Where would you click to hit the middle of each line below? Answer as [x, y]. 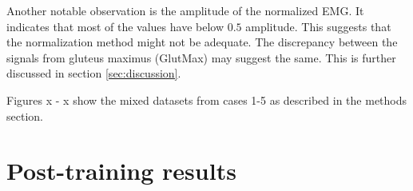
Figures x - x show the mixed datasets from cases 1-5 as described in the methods [207, 99]
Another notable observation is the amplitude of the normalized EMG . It [185, 10]
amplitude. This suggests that [318, 26]
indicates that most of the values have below [115, 26]
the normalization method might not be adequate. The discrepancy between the [202, 42]
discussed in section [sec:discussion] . [94, 73]
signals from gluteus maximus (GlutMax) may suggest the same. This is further [201, 57]
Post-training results [121, 171]
